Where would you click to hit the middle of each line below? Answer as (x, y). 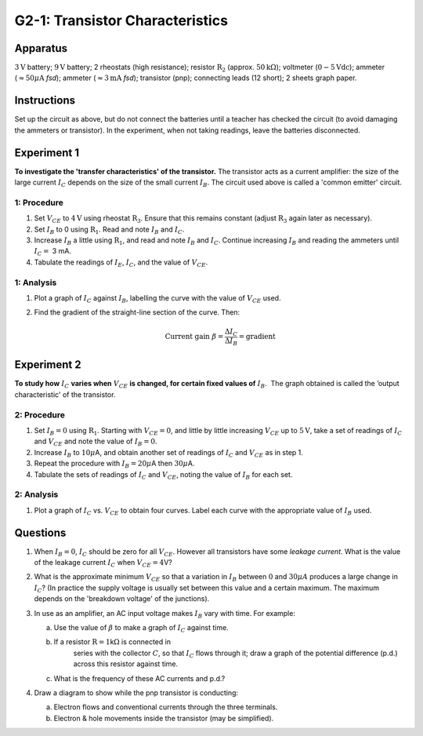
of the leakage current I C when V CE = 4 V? (103, 563)
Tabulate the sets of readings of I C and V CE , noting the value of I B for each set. (163, 475)
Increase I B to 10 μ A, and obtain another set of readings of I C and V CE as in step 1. (168, 453)
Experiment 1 (47, 153)
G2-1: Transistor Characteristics (121, 20)
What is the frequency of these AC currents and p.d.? (139, 678)
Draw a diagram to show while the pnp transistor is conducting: (136, 692)
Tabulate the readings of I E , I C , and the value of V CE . (121, 263)
